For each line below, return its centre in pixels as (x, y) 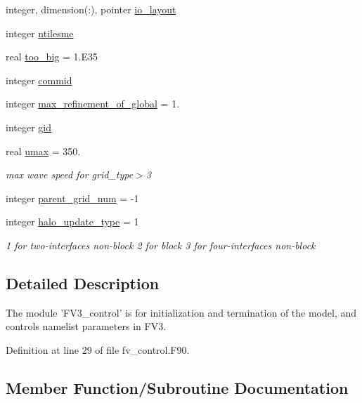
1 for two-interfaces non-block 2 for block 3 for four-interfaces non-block (161, 245)
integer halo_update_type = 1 (72, 222)
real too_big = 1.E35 (52, 57)
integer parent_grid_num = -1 (72, 198)
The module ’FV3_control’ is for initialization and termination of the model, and (181, 312)
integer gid (28, 127)
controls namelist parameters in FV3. (86, 326)
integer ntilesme (40, 33)
